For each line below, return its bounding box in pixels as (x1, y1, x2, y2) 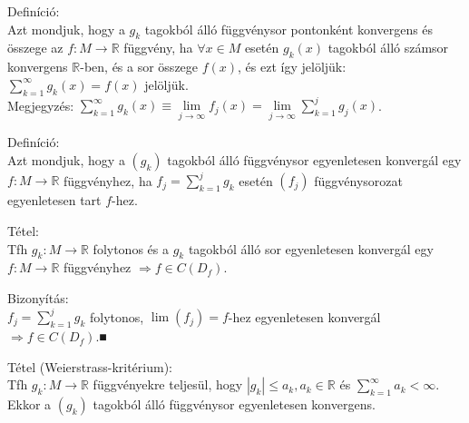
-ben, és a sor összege (80, 57, 199, 76)
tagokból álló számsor (327, 38, 449, 57)
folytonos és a (93, 239, 169, 258)
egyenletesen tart (7, 191, 102, 210)
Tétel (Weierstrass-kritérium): (7, 357, 172, 376)
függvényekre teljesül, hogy (93, 375, 243, 394)
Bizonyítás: (7, 288, 69, 307)
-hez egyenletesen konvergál (228, 307, 381, 326)
